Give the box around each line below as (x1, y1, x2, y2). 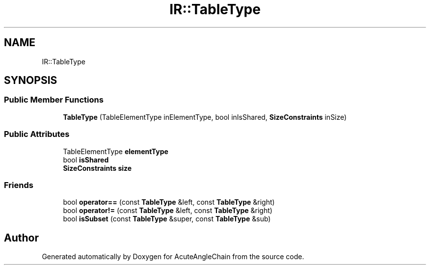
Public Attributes (4, 129, 70, 139)
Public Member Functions (4, 95, 104, 105)
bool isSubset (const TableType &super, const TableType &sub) (63, 215, 271, 223)
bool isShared (63, 155, 109, 164)
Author (4, 231, 39, 244)
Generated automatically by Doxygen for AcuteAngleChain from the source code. (42, 252, 304, 261)
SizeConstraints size (63, 163, 132, 172)
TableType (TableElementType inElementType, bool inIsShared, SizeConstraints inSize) (63, 112, 347, 121)
